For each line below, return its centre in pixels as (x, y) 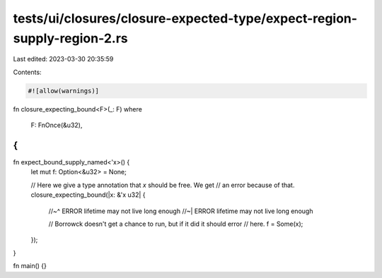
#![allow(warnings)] (63, 91)
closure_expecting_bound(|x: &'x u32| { (88, 195)
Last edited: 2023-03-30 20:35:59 (63, 59)
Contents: (27, 72)
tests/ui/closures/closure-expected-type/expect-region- (185, 18)
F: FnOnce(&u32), (57, 125)
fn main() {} (30, 266)
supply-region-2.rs (70, 38)
